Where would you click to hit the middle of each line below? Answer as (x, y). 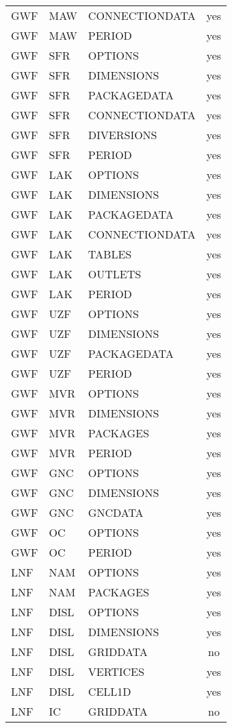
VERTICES (116, 671)
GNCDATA (116, 512)
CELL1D (109, 691)
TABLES (110, 254)
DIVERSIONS (123, 135)
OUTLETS (115, 274)
